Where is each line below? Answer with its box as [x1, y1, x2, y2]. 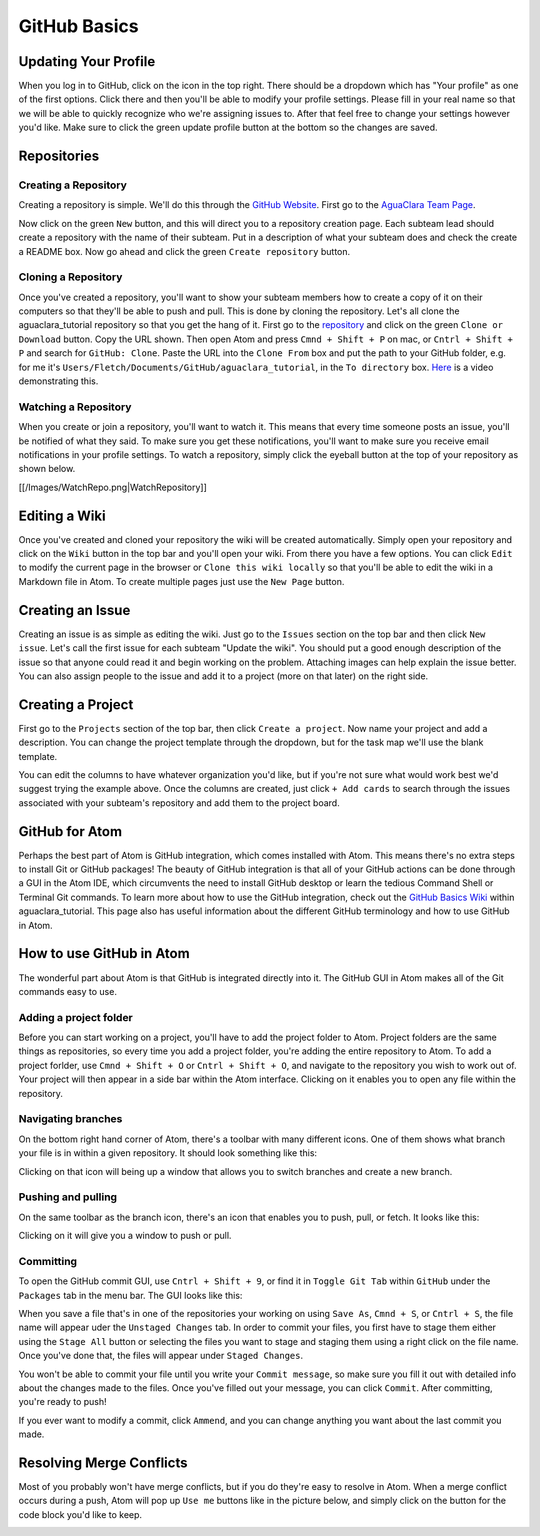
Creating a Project [18, 696, 134, 713]
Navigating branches [18, 1112, 123, 1126]
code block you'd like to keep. [18, 1508, 143, 1520]
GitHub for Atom [18, 823, 123, 840]
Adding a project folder [18, 1010, 134, 1024]
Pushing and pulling [18, 1190, 118, 1204]
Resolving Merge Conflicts [18, 1454, 188, 1471]
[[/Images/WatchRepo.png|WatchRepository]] [18, 481, 207, 493]
